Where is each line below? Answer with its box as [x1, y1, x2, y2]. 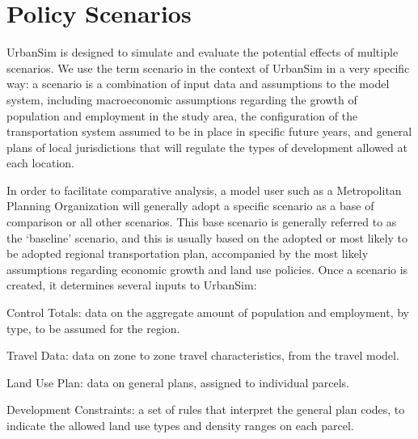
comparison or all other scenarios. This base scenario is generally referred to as [6, 213, 397, 230]
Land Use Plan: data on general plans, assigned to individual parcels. [6, 374, 350, 390]
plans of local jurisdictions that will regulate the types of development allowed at [6, 138, 407, 155]
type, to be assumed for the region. [6, 319, 180, 336]
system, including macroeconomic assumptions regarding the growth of [6, 91, 357, 108]
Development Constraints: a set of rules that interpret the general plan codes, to [6, 401, 405, 418]
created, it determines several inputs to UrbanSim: [6, 276, 257, 293]
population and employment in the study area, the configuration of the [6, 107, 358, 124]
